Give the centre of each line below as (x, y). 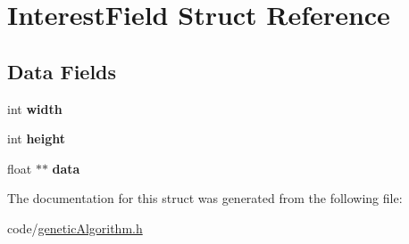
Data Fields (62, 71)
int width (35, 108)
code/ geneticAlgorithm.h (75, 228)
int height (37, 138)
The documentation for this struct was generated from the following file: (205, 198)
